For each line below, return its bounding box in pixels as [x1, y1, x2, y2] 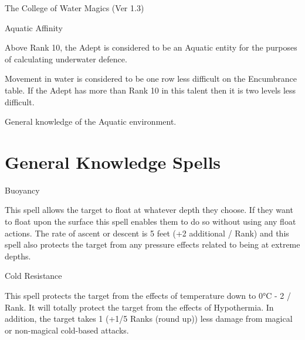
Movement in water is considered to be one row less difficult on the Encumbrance [5, 72, 297, 85]
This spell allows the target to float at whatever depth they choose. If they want [5, 204, 293, 216]
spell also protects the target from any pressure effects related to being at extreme [5, 238, 300, 251]
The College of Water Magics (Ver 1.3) [5, 2, 144, 14]
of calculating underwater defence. [5, 52, 127, 65]
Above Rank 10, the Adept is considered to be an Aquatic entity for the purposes [5, 41, 297, 54]
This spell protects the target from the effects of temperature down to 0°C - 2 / [5, 289, 291, 302]
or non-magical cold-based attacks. [5, 324, 129, 336]
